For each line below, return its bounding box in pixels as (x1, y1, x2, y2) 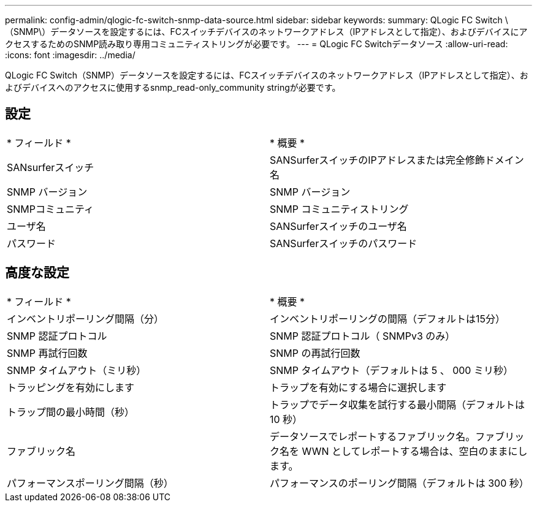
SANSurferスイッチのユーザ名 (270, 219, 407, 232)
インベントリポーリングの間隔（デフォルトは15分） (270, 312, 506, 325)
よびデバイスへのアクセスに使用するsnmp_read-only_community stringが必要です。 (5, 82, 341, 93)
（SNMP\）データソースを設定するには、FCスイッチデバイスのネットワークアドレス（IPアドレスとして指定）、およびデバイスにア (5, 26, 528, 37)
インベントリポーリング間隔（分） (7, 312, 164, 325)
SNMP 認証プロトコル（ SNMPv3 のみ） (270, 329, 455, 342)
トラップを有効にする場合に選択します (270, 381, 447, 394)
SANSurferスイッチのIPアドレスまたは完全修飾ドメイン (270, 153, 524, 166)
